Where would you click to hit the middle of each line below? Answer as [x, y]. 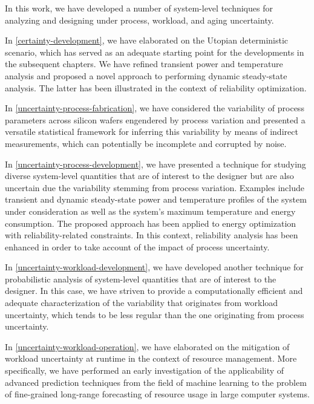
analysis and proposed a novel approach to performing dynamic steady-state [146, 75]
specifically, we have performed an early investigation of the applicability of [145, 370]
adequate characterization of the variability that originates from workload [142, 303]
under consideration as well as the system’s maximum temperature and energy [150, 211]
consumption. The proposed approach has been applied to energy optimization [151, 223]
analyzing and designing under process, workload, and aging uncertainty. [139, 20]
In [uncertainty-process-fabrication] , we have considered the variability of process [155, 108]
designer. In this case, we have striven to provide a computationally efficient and [154, 291]
